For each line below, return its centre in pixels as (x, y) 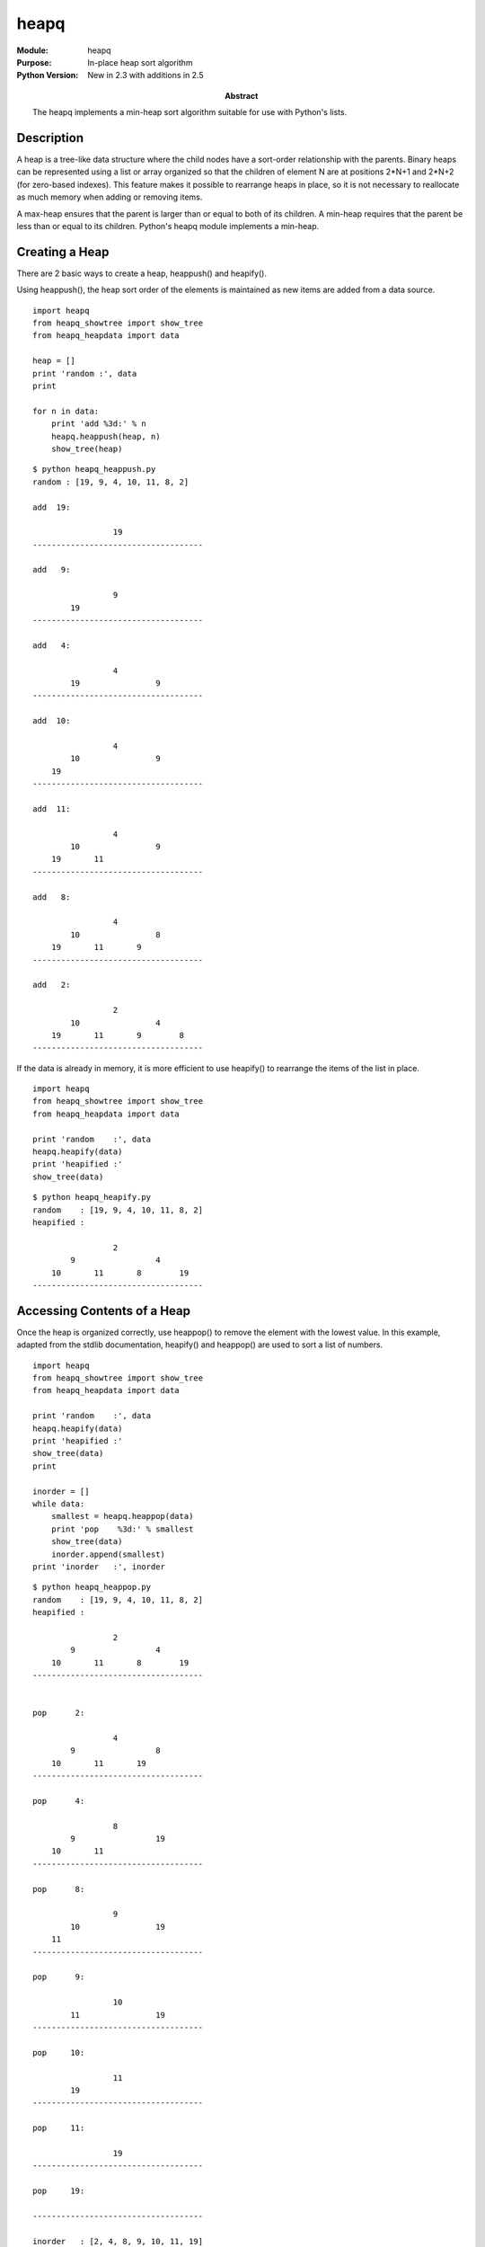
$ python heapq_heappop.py (92, 1587)
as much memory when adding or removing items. (110, 197)
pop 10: (59, 2052)
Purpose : (34, 62)
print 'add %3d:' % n (99, 424)
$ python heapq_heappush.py (94, 469)
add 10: (52, 721)
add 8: (52, 897)
